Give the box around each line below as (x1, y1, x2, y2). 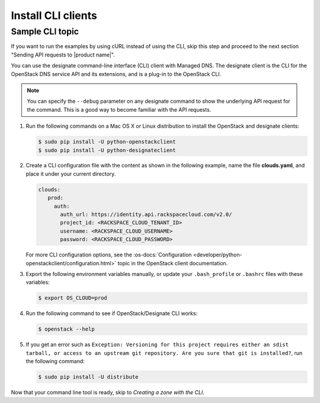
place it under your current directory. (25, 170, 116, 177)
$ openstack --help (38, 326, 95, 332)
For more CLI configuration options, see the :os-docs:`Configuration (25, 251, 192, 258)
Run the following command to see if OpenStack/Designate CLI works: (25, 310, 198, 317)
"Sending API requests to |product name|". (11, 51, 115, 58)
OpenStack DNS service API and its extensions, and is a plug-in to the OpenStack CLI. (11, 70, 222, 77)
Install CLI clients (11, 9, 97, 22)
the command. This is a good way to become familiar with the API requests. (27, 106, 212, 113)
